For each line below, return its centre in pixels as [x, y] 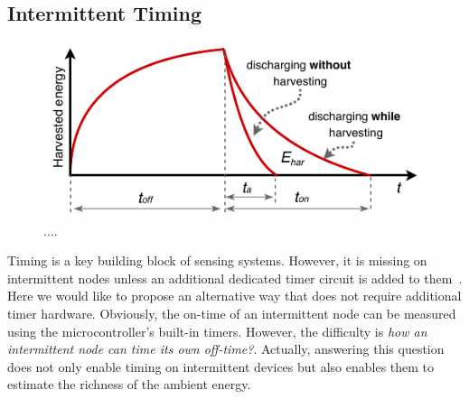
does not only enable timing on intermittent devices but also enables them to [221, 366]
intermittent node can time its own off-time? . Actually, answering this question [226, 349]
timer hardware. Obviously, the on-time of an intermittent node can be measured [232, 314]
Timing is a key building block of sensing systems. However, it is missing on [217, 260]
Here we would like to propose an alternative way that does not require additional [234, 296]
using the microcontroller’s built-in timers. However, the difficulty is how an [217, 331]
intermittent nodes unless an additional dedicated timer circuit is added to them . [235, 278]
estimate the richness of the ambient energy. [129, 384]
